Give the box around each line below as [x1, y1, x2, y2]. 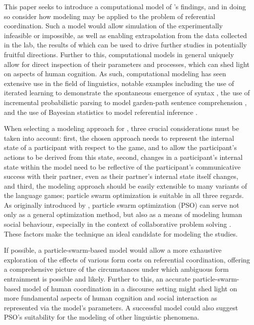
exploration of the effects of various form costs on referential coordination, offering [4, 254, 250, 264]
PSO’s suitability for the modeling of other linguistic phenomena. [4, 312, 199, 322]
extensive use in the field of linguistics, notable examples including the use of [4, 78, 234, 88]
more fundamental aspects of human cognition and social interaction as [4, 293, 217, 303]
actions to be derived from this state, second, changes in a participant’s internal [4, 152, 243, 162]
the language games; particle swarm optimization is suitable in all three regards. [4, 190, 244, 200]
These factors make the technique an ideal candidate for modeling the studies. [4, 228, 238, 238]
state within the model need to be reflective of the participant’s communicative [4, 161, 241, 172]
